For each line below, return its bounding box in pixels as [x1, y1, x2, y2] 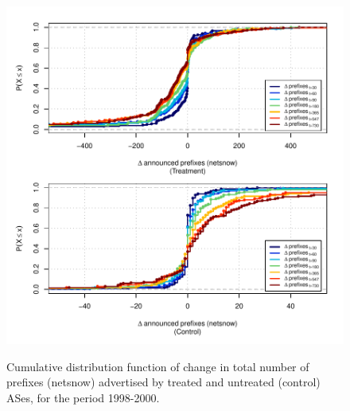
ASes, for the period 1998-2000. [6, 389, 160, 405]
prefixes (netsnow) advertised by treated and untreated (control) [6, 374, 321, 390]
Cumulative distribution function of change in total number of [6, 358, 309, 374]
